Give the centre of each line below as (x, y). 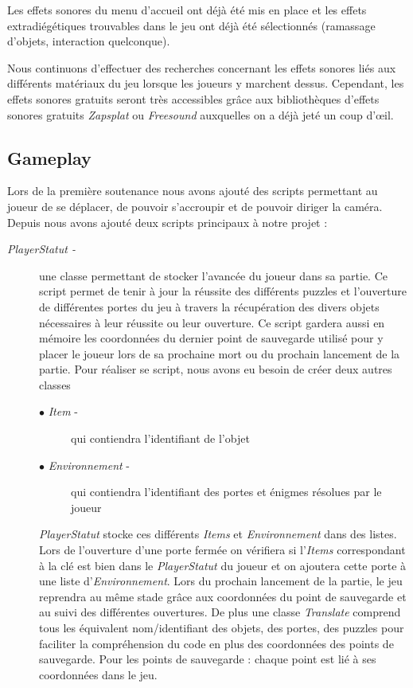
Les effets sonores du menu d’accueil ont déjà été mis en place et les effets (187, 10)
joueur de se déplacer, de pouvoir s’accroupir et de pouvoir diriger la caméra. (195, 206)
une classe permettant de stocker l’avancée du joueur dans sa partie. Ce (213, 275)
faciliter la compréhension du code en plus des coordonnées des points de (216, 643)
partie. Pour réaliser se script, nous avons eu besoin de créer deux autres (216, 369)
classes (55, 384)
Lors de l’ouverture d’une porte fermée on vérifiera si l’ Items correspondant (222, 550)
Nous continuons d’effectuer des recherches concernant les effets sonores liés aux (202, 67)
